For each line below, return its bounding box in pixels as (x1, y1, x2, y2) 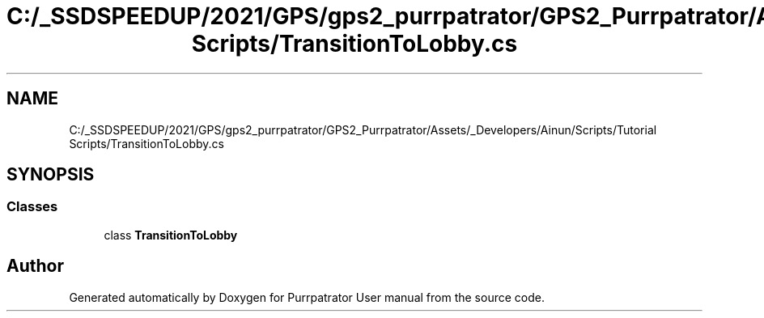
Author (6, 256, 64, 277)
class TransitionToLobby (104, 227, 238, 242)
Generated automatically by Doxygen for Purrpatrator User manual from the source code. (69, 290, 545, 304)
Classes (6, 198, 58, 215)
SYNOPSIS (6, 164, 95, 185)
